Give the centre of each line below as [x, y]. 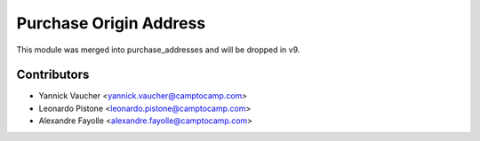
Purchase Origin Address [111, 23]
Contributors [53, 75]
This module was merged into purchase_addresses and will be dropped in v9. [158, 50]
